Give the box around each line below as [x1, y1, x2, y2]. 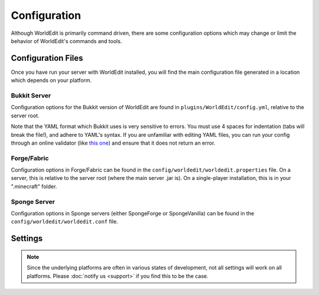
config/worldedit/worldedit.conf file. [11, 218, 118, 225]
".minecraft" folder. [11, 183, 57, 190]
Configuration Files [11, 53, 83, 63]
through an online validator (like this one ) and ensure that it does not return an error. [11, 139, 216, 146]
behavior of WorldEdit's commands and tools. [11, 37, 122, 44]
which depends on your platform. [11, 77, 92, 84]
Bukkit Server [11, 91, 51, 100]
